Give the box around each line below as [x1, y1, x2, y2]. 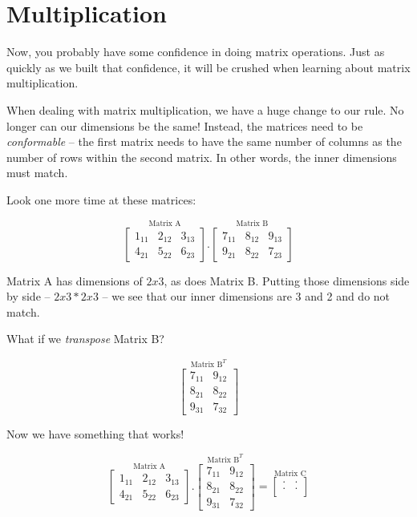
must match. [6, 164, 68, 181]
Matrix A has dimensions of [6, 272, 143, 289]
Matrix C [273, 469, 306, 478]
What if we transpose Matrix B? [6, 330, 164, 347]
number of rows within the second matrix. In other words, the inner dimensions [6, 148, 397, 165]
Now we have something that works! [6, 426, 184, 442]
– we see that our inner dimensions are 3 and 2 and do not [102, 288, 391, 305]
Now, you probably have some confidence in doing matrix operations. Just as [6, 43, 385, 60]
